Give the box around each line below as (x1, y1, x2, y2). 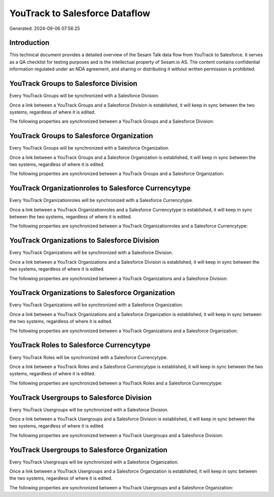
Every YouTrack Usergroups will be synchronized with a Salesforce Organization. (9, 459, 179, 465)
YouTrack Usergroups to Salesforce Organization (9, 445, 167, 454)
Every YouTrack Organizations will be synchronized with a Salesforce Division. (9, 250, 174, 256)
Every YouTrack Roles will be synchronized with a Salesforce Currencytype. (9, 354, 168, 360)
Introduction (9, 39, 50, 47)
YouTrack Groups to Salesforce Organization (9, 132, 153, 140)
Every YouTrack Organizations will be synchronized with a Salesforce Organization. (9, 302, 184, 308)
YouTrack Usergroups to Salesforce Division (9, 393, 152, 402)
